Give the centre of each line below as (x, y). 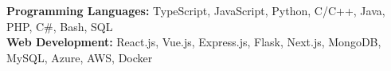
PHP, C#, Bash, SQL (60, 26)
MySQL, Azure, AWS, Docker (80, 57)
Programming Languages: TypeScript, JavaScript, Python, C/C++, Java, (196, 10)
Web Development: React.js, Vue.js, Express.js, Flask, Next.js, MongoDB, (194, 42)
